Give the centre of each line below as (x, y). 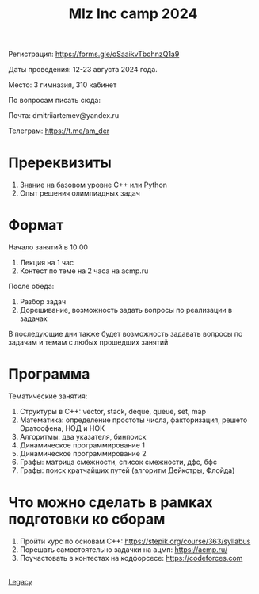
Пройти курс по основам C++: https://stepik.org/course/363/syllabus (135, 541)
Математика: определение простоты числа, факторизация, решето (133, 420)
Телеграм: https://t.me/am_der (59, 131)
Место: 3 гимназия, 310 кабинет (63, 85)
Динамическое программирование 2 (83, 453)
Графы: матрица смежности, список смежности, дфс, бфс (118, 462)
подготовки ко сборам (87, 519)
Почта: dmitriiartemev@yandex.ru (64, 116)
